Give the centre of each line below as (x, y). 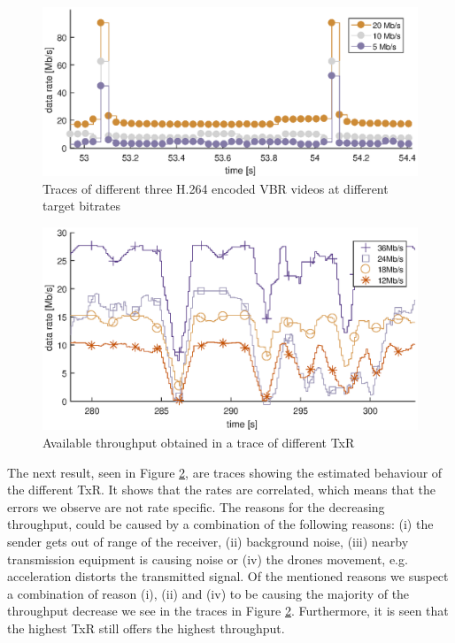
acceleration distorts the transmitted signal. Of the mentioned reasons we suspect (228, 576)
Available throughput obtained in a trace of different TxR (199, 443)
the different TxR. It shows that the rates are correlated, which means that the (222, 490)
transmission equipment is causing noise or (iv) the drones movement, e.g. (208, 559)
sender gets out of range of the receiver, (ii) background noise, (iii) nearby (208, 542)
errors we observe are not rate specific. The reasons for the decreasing (196, 506)
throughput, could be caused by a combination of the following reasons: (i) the (220, 524)
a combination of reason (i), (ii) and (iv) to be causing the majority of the (208, 593)
